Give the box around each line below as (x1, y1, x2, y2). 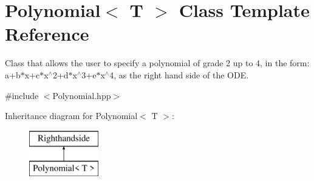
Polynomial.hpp (52, 89, 111, 101)
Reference (5, 21, 89, 46)
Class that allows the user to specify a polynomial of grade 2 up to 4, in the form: (5, 56, 310, 69)
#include (5, 89, 39, 101)
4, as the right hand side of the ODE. (109, 68, 249, 81)
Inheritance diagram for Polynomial (5, 109, 138, 122)
